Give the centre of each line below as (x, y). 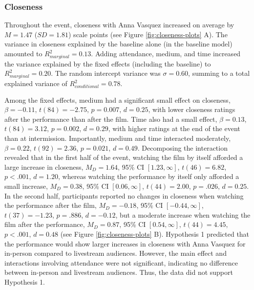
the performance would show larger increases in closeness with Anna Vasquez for (125, 243)
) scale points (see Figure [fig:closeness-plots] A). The (148, 34)
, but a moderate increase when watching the (183, 214)
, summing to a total (219, 73)
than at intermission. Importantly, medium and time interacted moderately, (118, 138)
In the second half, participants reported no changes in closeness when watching (124, 195)
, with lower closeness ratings (192, 109)
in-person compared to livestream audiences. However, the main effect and (116, 253)
